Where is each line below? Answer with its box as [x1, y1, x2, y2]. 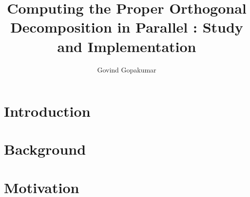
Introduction [4, 101, 91, 121]
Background [4, 139, 86, 159]
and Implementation [57, 36, 196, 56]
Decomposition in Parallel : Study [10, 17, 243, 37]
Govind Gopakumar [97, 64, 156, 74]
